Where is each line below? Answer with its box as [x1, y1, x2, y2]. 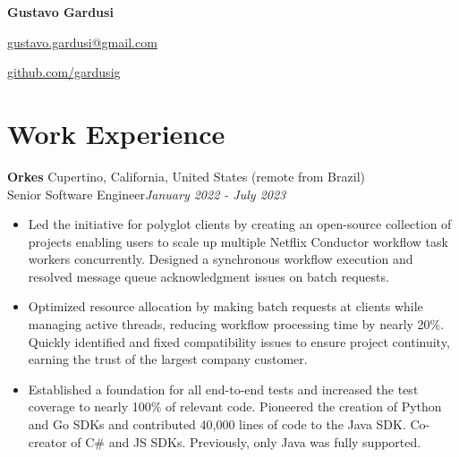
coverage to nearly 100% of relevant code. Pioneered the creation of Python [28, 397, 442, 416]
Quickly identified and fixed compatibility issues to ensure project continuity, [28, 332, 450, 351]
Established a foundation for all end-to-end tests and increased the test [28, 379, 419, 398]
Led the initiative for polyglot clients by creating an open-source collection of [28, 215, 452, 233]
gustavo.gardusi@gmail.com [7, 32, 157, 51]
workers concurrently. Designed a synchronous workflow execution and [28, 250, 413, 268]
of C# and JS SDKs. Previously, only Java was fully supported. [71, 432, 421, 451]
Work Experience [7, 114, 225, 151]
